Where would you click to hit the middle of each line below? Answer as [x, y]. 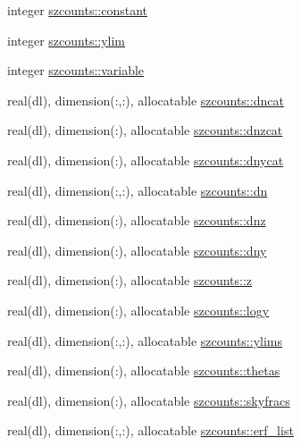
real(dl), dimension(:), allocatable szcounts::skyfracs [149, 400]
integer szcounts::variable [76, 70]
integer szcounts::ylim [67, 40]
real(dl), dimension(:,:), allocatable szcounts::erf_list [150, 430]
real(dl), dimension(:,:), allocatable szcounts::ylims [145, 340]
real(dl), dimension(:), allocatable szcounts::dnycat [146, 160]
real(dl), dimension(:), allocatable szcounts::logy [138, 310]
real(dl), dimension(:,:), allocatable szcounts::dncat [146, 100]
